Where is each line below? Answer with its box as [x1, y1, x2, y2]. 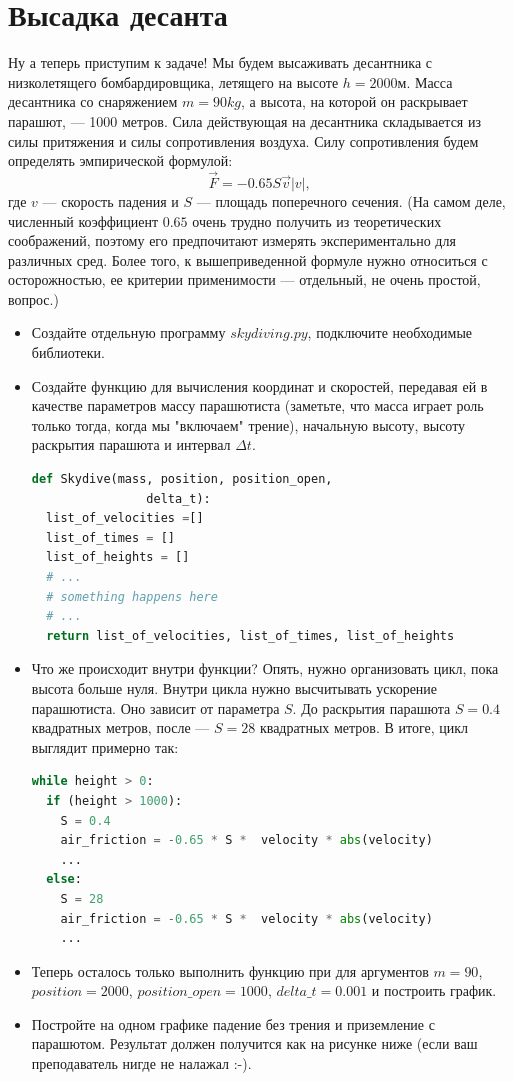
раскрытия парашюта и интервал [31, 434, 231, 455]
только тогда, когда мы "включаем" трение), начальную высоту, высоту [31, 414, 466, 435]
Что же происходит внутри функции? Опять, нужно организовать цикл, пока [31, 658, 499, 679]
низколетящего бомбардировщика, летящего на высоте [8, 71, 339, 92]
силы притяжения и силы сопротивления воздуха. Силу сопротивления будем [8, 130, 479, 151]
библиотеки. [31, 342, 105, 363]
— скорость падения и [42, 190, 179, 211]
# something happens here [46, 589, 218, 604]
